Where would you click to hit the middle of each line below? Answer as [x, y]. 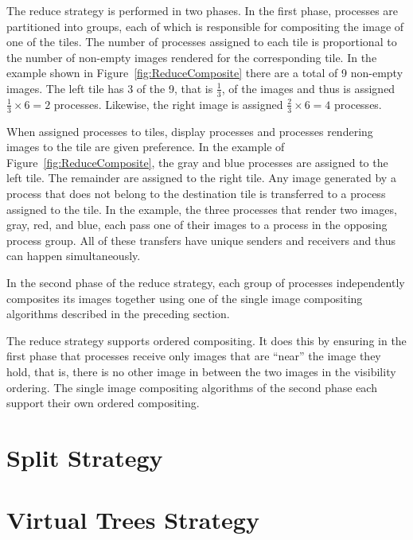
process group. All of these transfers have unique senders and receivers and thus [201, 240]
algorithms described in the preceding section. [118, 314]
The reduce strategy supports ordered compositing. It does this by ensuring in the [206, 340]
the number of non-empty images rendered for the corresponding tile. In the [192, 57]
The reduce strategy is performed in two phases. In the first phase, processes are [203, 10]
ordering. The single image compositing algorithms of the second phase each [192, 387]
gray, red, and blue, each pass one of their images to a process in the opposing [197, 225]
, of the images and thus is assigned [308, 88]
